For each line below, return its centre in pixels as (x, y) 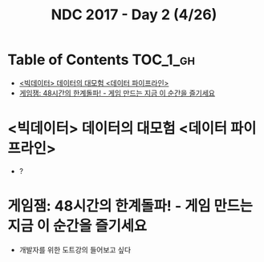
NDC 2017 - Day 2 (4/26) (134, 15)
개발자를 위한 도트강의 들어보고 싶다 (75, 249)
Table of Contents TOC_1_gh (102, 60)
